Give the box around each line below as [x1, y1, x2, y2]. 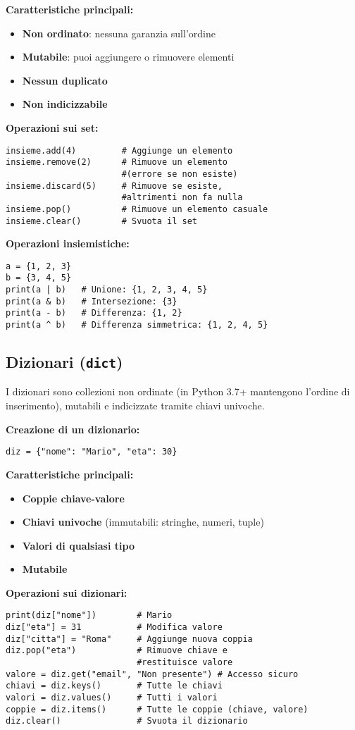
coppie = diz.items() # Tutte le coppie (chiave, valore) [6, 704, 309, 714]
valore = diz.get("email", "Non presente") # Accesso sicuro [6, 669, 299, 679]
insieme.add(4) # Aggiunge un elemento [6, 145, 233, 156]
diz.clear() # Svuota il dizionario [6, 716, 248, 726]
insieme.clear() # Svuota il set [6, 216, 198, 226]
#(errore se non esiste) [121, 168, 238, 179]
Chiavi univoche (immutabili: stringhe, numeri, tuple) [22, 514, 264, 529]
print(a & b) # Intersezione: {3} [6, 296, 177, 307]
